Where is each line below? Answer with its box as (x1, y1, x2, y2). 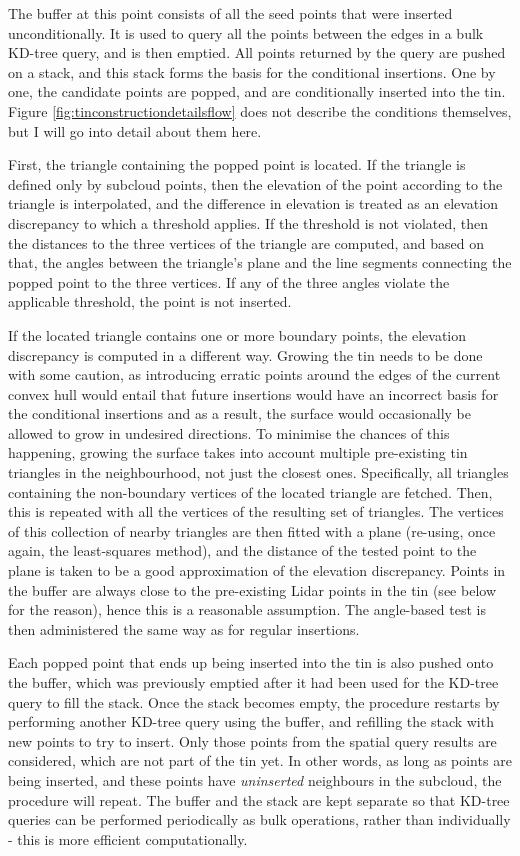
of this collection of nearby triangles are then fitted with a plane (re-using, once (8, 520, 496, 541)
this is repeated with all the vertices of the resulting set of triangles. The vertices (8, 501, 504, 522)
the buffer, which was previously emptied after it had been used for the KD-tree (8, 672, 499, 692)
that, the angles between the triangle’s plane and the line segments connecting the (8, 252, 512, 273)
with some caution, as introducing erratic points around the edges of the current (8, 364, 501, 385)
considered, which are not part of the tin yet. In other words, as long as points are (8, 750, 512, 771)
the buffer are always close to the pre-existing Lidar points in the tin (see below (8, 579, 496, 600)
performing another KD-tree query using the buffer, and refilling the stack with (8, 711, 494, 732)
